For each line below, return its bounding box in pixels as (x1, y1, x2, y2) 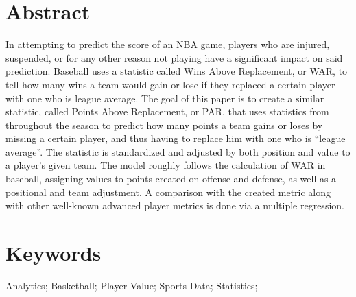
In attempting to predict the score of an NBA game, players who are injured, (5, 37, 330, 51)
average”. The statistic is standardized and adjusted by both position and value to (5, 144, 351, 158)
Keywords (5, 239, 102, 267)
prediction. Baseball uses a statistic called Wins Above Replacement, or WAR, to (5, 64, 348, 78)
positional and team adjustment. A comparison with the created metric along (5, 185, 331, 199)
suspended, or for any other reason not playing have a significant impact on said (5, 50, 343, 64)
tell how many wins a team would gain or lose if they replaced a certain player (5, 77, 335, 91)
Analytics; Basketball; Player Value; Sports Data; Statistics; (5, 278, 258, 292)
